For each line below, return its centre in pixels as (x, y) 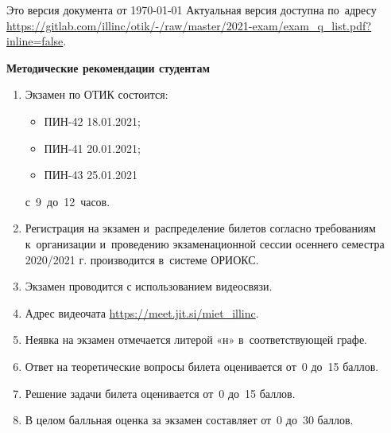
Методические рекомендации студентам (108, 67)
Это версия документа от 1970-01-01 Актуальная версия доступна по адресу (192, 10)
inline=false (35, 41)
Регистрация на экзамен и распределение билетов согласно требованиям (200, 228)
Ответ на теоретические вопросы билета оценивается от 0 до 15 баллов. (202, 366)
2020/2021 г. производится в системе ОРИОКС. (142, 259)
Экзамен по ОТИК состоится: (97, 94)
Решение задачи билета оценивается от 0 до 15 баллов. (160, 393)
